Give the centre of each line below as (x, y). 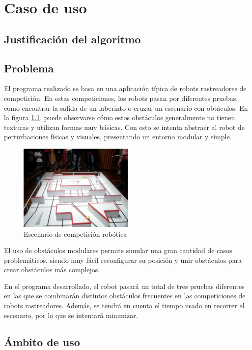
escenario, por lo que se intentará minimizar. (71, 315)
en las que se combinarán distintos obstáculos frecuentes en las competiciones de (125, 296)
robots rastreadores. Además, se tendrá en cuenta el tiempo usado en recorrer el (124, 305)
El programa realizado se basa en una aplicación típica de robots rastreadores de (125, 88)
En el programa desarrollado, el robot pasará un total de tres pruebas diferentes (124, 286)
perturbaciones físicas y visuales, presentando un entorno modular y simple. (118, 137)
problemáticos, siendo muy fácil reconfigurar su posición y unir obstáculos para (123, 260)
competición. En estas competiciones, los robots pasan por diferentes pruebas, (121, 98)
